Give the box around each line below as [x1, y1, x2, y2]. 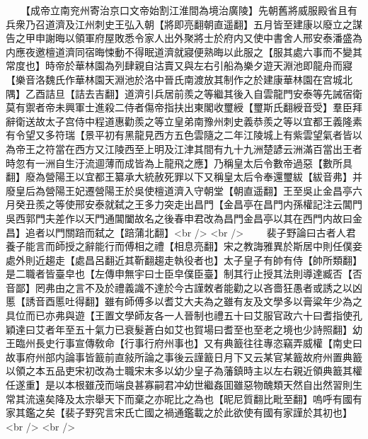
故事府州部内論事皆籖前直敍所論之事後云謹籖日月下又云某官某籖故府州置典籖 [6, 349, 362, 364]
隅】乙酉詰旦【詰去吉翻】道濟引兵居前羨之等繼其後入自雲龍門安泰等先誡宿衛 [6, 86, 362, 101]
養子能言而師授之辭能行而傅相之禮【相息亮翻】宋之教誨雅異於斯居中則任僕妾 [6, 239, 362, 253]
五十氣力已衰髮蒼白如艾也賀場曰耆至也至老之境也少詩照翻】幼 [74, 321, 362, 336]
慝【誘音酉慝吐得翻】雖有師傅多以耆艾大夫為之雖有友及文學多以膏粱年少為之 [6, 294, 362, 309]
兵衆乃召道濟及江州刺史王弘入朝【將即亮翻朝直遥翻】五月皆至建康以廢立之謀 [6, 16, 362, 31]
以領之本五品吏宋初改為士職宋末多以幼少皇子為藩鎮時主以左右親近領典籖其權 [6, 363, 362, 378]
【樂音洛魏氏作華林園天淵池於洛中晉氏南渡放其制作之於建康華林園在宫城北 [6, 72, 352, 86]
